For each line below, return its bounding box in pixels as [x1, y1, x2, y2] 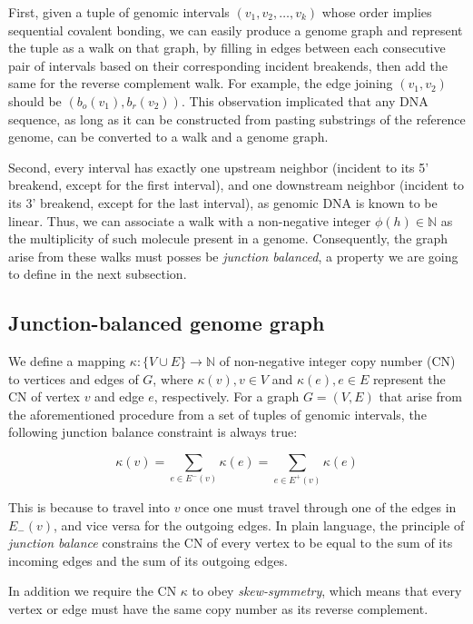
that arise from [379, 387, 462, 406]
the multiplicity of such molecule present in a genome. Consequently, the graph [8, 229, 448, 248]
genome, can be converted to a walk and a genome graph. [8, 127, 329, 146]
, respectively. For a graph [153, 387, 300, 406]
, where [153, 369, 193, 388]
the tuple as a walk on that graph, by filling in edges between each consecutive [8, 38, 446, 57]
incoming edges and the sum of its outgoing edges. [8, 550, 288, 570]
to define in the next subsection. [8, 264, 187, 283]
